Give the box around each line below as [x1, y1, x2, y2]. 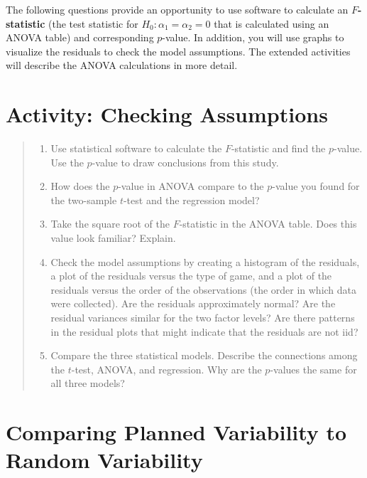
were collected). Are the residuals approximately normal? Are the [50, 296, 336, 311]
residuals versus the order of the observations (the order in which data [50, 282, 357, 297]
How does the [50, 179, 110, 193]
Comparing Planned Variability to [6, 418, 347, 447]
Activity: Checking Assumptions [6, 100, 328, 129]
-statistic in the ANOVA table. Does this [179, 216, 357, 231]
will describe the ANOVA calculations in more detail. [6, 58, 238, 73]
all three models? [50, 376, 125, 391]
